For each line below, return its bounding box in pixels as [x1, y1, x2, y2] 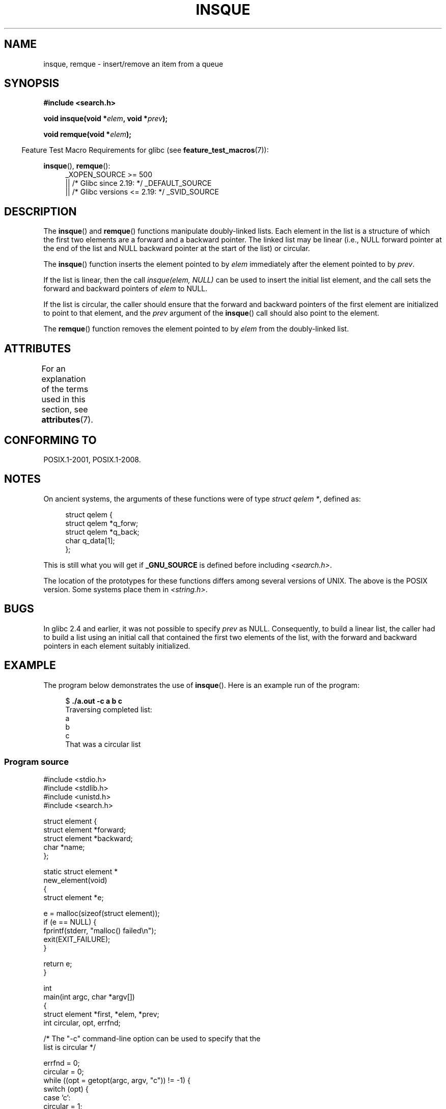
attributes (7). [41, 414, 93, 425]
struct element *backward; [43, 834, 133, 843]
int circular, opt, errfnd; [43, 1018, 121, 1028]
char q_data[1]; [65, 536, 115, 545]
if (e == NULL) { [43, 918, 97, 927]
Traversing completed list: [65, 705, 152, 714]
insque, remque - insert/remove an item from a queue [43, 59, 224, 68]
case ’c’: [43, 1093, 71, 1102]
